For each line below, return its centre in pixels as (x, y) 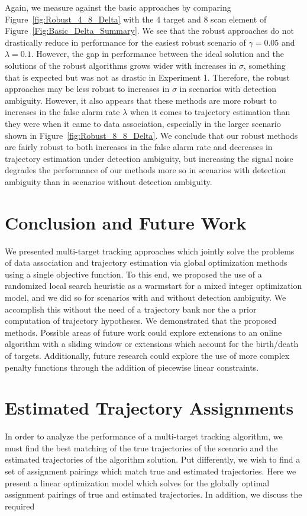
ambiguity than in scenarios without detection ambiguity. (109, 181)
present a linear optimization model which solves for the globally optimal (137, 482)
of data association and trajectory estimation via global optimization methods (146, 262)
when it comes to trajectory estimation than (210, 112)
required (20, 506)
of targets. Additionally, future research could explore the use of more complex (147, 355)
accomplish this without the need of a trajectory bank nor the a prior (131, 309)
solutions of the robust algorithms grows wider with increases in (121, 65)
